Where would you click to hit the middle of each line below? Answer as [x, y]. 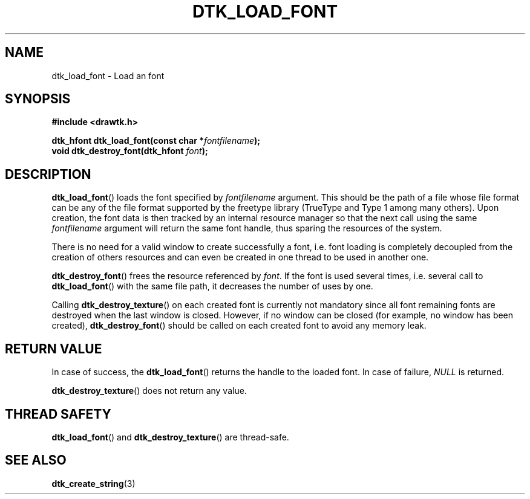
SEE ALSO [36, 460]
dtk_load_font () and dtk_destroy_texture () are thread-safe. [170, 437]
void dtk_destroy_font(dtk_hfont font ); [130, 151]
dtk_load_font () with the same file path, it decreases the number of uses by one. [212, 286]
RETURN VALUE [54, 349]
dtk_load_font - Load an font [108, 76]
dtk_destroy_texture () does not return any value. [149, 391]
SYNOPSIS [38, 99]
